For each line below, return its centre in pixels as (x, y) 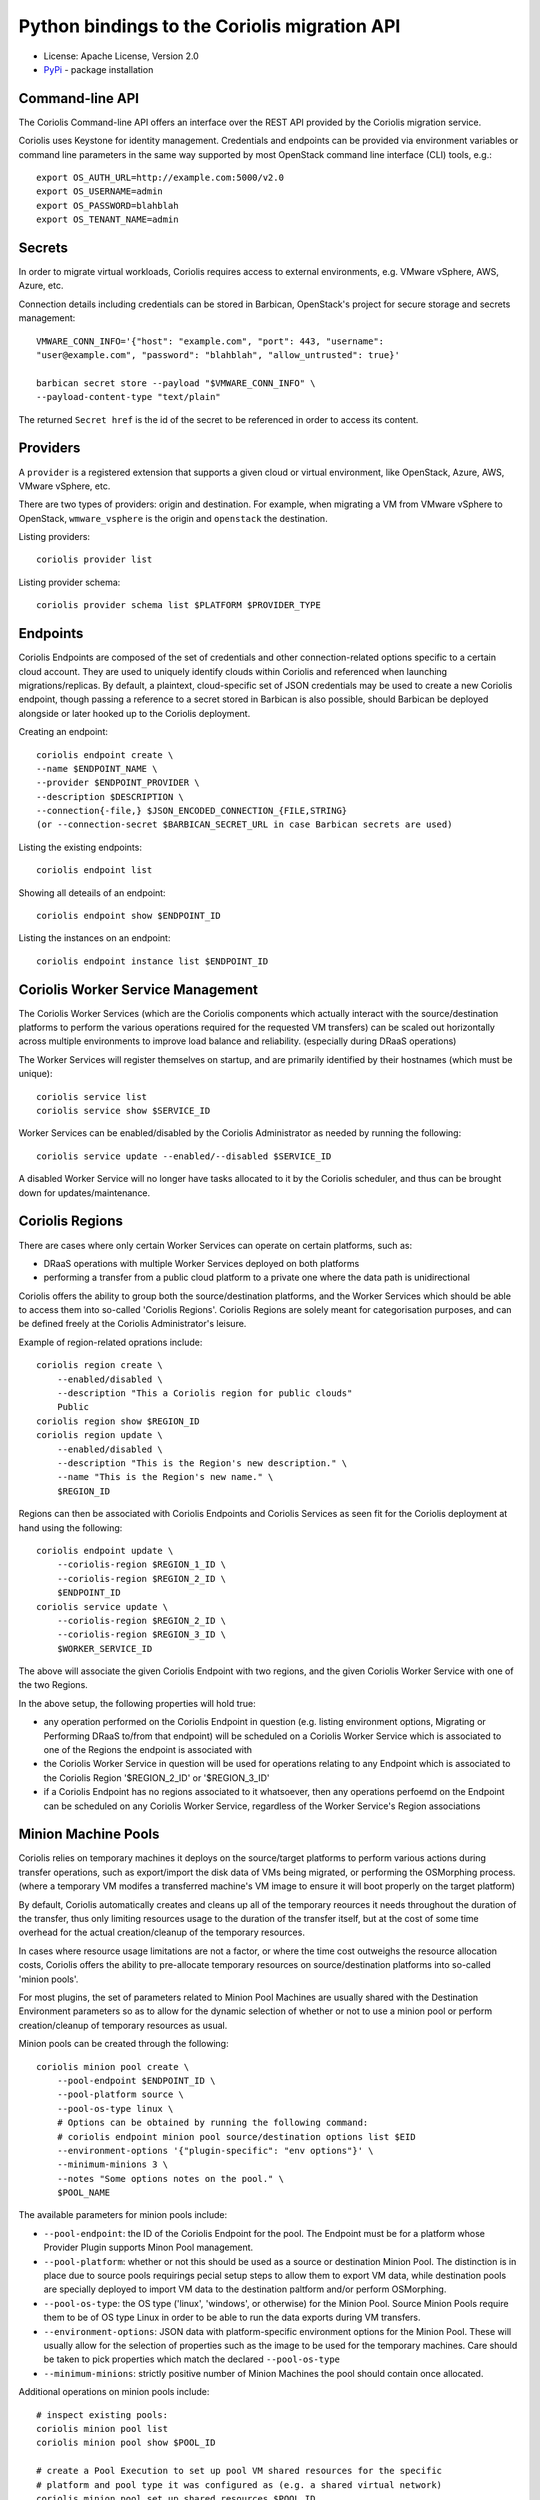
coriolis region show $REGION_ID (118, 1421)
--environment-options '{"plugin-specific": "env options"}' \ (215, 2150)
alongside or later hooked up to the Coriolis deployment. (134, 713)
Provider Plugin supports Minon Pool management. (148, 2247)
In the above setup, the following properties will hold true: (137, 1703)
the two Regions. (53, 1685)
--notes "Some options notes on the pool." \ (170, 2178)
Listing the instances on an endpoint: (94, 938)
